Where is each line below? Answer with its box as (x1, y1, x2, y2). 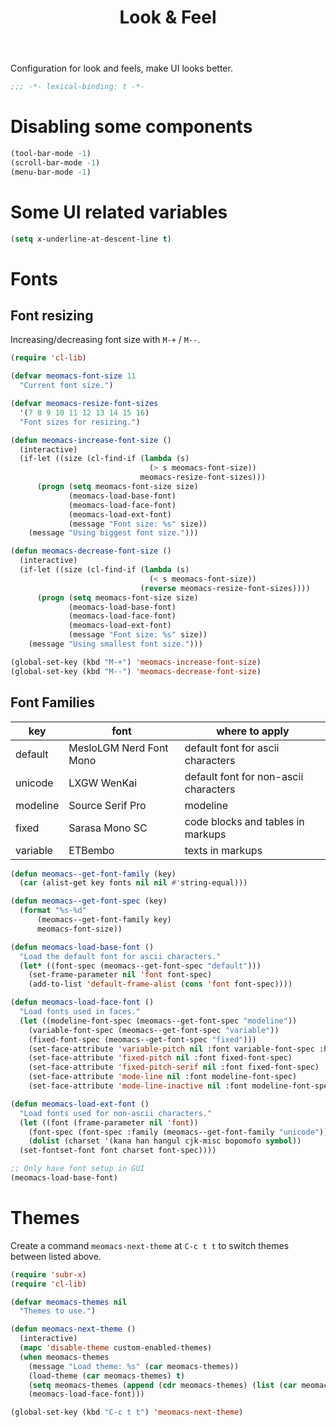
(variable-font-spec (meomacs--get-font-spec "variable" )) (28, 1025, 280, 1035)
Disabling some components (10, 116, 253, 138)
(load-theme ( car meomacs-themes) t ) (28, 1371, 186, 1381)
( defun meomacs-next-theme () (10, 1324, 137, 1335)
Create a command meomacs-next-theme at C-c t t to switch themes (10, 1239, 290, 1251)
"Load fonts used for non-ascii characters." (19, 1108, 213, 1118)
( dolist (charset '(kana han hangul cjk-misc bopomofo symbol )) (28, 1136, 302, 1146)
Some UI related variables (10, 201, 228, 223)
